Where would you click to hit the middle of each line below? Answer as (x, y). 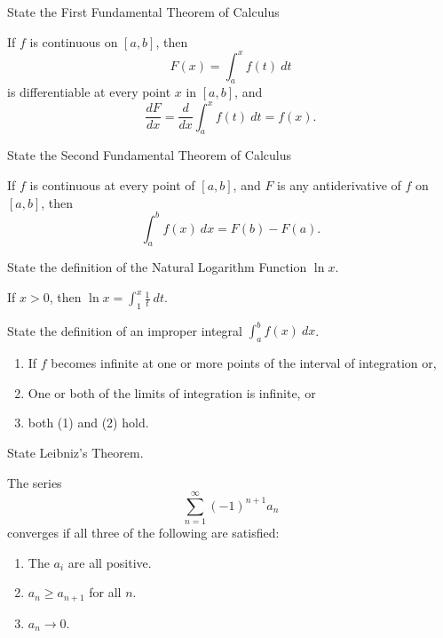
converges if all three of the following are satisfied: (143, 533)
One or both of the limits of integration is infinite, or (172, 392)
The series (35, 482)
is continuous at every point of (112, 184)
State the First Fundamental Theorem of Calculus (143, 12)
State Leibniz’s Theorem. (75, 452)
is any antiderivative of (339, 184)
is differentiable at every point (89, 92)
